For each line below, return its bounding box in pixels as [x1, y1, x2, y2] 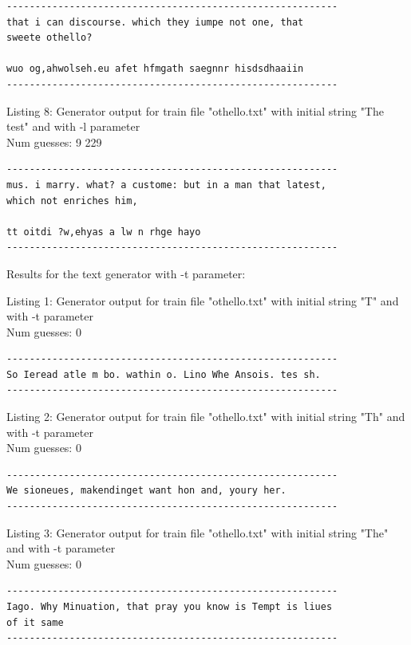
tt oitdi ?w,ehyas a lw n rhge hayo [6, 226, 201, 238]
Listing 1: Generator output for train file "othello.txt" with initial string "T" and [6, 292, 399, 309]
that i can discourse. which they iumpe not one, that [6, 16, 304, 28]
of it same [6, 616, 64, 628]
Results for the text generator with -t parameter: [6, 265, 246, 281]
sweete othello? [6, 32, 93, 44]
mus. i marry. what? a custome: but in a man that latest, [6, 179, 326, 191]
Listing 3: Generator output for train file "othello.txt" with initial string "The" [6, 524, 389, 541]
